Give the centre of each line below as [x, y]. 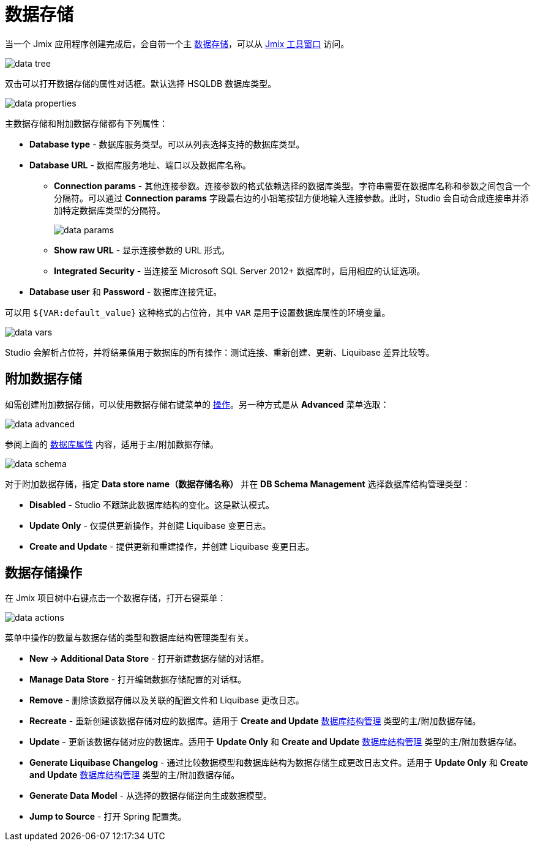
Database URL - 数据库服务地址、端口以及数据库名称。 [140, 165]
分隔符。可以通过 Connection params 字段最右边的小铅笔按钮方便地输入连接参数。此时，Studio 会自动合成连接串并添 [291, 198]
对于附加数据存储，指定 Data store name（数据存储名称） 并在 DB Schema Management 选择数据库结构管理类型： [238, 484]
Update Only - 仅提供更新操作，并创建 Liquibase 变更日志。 [150, 525]
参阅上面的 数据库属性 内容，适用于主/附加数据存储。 [112, 444]
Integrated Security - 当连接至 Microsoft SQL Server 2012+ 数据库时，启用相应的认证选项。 [240, 271]
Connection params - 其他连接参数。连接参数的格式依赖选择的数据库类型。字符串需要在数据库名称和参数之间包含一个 [292, 185]
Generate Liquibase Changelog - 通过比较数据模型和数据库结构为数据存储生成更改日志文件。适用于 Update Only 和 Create [279, 763]
